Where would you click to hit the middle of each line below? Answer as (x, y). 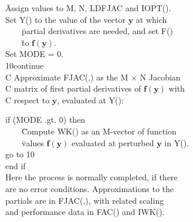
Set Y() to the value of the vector (65, 19)
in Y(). (177, 142)
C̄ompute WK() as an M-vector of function (99, 131)
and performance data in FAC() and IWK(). (85, 212)
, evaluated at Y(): (90, 100)
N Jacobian (160, 77)
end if (16, 165)
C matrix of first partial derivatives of (73, 88)
